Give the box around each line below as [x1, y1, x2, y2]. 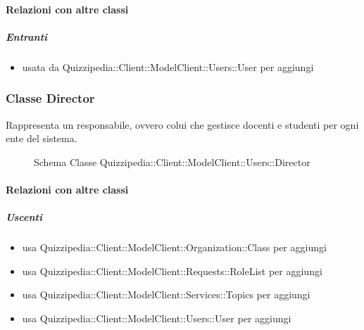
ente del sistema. [6, 131, 77, 146]
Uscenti [6, 210, 42, 224]
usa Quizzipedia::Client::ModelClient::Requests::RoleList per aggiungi [22, 263, 322, 278]
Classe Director [6, 89, 95, 107]
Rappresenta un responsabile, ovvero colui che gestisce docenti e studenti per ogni [6, 117, 359, 132]
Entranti [6, 29, 48, 44]
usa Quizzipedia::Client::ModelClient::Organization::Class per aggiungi [22, 240, 327, 255]
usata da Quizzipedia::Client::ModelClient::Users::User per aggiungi [22, 59, 314, 74]
